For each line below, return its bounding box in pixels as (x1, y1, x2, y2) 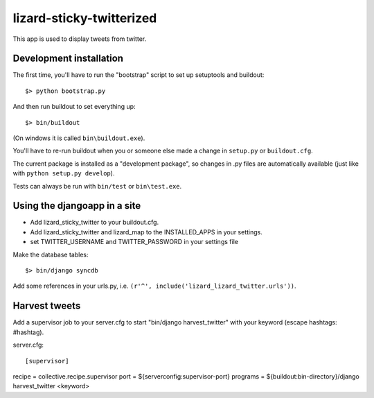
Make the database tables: (12, 250, 89, 259)
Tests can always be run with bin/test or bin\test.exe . (12, 182, 182, 190)
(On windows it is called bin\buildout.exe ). (12, 134, 145, 142)
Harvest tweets (12, 300, 81, 312)
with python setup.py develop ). (12, 169, 115, 178)
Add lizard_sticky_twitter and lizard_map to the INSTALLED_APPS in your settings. (30, 227, 263, 236)
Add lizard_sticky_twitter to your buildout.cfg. (30, 218, 159, 227)
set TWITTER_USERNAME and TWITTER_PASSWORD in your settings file (30, 238, 239, 246)
